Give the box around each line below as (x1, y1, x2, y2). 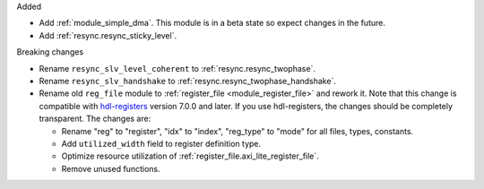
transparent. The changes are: (39, 113, 151, 125)
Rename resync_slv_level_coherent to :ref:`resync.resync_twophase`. (39, 63, 315, 73)
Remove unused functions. (61, 163, 160, 174)
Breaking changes (16, 47, 84, 57)
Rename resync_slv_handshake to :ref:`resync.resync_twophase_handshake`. (39, 75, 336, 86)
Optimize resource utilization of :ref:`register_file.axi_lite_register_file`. (61, 150, 320, 161)
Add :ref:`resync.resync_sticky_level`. (39, 30, 177, 40)
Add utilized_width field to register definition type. (61, 138, 262, 149)
